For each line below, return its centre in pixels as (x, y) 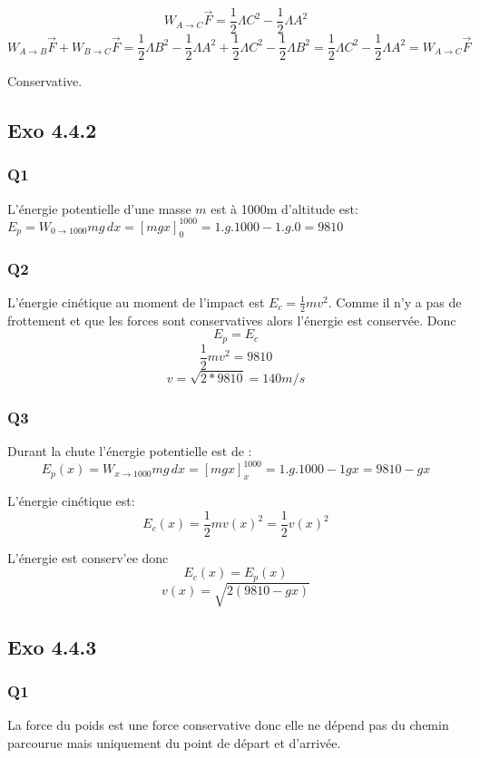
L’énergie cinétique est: (71, 501)
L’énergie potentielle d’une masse (99, 208)
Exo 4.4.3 (52, 646)
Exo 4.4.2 (52, 130)
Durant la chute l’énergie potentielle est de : (130, 451)
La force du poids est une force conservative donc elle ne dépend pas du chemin (228, 725)
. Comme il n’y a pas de (395, 301)
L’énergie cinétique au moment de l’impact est (136, 301)
